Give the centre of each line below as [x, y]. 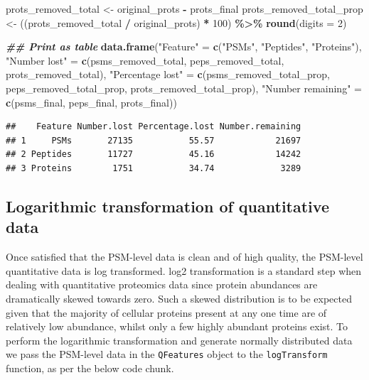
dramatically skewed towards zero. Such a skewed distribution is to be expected [179, 298]
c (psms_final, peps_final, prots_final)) [91, 102]
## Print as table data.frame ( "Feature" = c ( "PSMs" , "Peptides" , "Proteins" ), [184, 47]
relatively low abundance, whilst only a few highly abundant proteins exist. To [177, 326]
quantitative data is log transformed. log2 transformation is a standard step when [184, 270]
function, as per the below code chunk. [90, 368]
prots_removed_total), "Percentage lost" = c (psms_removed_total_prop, [168, 74]
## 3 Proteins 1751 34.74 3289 [154, 168]
